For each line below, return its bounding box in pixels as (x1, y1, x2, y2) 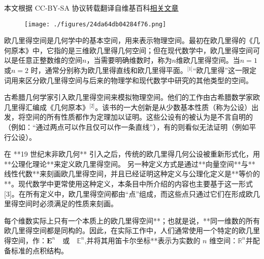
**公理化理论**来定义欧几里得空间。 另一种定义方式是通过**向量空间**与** (4, 158, 255, 169)
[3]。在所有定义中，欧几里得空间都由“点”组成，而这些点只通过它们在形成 (4, 188, 246, 199)
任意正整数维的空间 (18, 55, 82, 65)
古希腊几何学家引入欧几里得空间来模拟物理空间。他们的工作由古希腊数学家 (4, 92, 253, 102)
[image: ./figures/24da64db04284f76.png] (24, 20, 167, 28)
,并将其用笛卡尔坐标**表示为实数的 (84, 235, 201, 245)
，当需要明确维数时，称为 (86, 55, 172, 65)
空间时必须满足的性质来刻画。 (18, 198, 118, 209)
